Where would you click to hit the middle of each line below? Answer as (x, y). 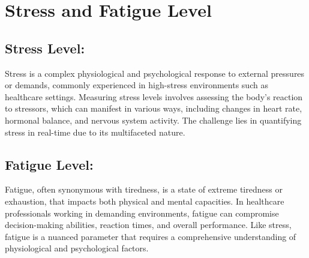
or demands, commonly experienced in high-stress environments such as (136, 85)
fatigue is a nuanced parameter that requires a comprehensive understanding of (151, 236)
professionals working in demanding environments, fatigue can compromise (142, 213)
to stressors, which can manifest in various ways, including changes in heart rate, (154, 108)
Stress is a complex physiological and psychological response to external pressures (155, 73)
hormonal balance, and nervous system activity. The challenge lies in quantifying (153, 120)
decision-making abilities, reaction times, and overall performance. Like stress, (148, 225)
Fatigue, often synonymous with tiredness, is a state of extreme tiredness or (144, 189)
